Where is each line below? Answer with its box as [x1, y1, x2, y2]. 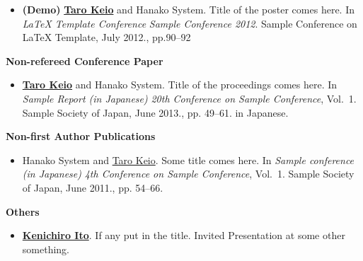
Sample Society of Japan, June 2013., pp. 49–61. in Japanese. [22, 105, 289, 120]
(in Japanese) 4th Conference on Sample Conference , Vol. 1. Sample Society [22, 166, 355, 181]
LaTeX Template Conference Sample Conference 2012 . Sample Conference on [22, 16, 357, 30]
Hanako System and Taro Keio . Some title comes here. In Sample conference [22, 152, 355, 167]
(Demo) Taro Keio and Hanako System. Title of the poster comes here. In [22, 2, 355, 16]
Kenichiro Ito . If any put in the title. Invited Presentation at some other [22, 228, 345, 243]
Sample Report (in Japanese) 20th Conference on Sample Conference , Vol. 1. [22, 91, 357, 105]
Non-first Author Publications [6, 129, 156, 144]
